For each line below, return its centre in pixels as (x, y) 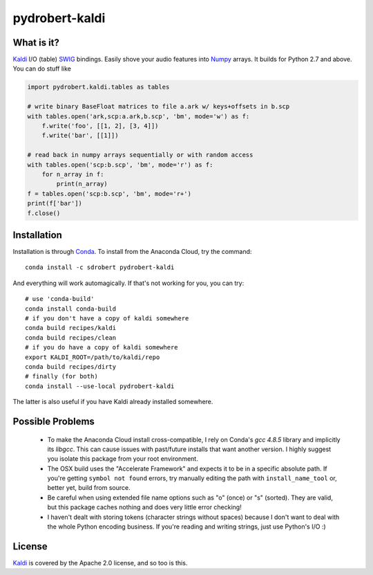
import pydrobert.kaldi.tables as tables (98, 87)
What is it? (36, 43)
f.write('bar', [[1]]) (80, 136)
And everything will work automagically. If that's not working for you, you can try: (128, 283)
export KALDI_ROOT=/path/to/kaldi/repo (93, 357)
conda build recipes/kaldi (71, 328)
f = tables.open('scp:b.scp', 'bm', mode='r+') (109, 193)
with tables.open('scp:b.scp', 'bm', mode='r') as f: (120, 165)
